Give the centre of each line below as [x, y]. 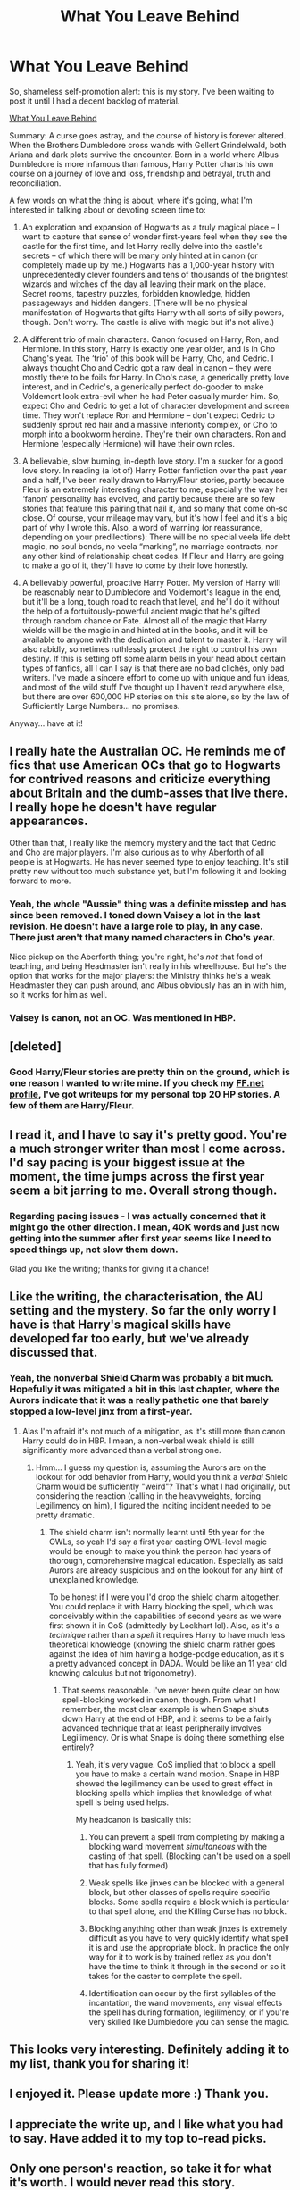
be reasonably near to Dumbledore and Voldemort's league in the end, [152, 592]
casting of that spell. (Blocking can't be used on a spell [190, 1856]
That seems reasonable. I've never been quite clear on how [171, 1690]
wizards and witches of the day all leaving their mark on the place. [144, 284]
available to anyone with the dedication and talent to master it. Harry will [155, 639]
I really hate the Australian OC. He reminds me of [147, 752]
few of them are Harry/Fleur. [72, 1106]
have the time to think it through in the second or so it [187, 1966]
